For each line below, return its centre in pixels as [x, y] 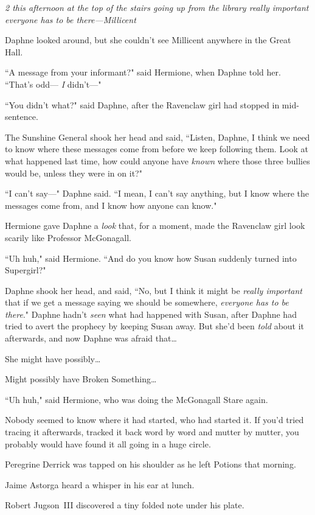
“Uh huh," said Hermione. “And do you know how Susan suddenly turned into [151, 258]
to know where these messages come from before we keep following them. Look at [157, 149]
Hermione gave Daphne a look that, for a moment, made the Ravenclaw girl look [155, 226]
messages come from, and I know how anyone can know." [111, 205]
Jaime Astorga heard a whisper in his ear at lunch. [100, 484]
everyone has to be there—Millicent [71, 19]
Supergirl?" [26, 270]
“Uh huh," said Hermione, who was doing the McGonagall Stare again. [137, 399]
